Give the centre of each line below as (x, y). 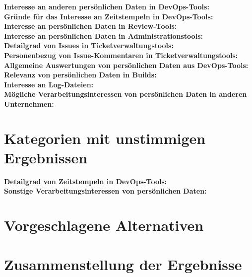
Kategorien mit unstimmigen (105, 138)
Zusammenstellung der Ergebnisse (123, 264)
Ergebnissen (46, 157)
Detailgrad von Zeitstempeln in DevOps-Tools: (86, 181)
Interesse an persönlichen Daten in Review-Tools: (91, 26)
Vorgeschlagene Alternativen (104, 225)
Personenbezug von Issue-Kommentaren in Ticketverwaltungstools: (121, 55)
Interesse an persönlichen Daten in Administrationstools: (103, 35)
